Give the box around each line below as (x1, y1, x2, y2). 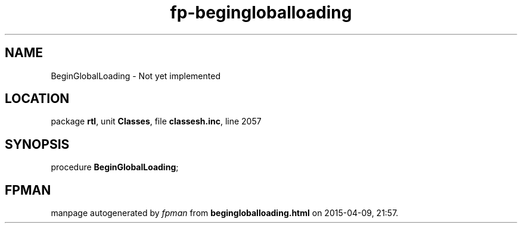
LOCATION (5, 91, 70, 107)
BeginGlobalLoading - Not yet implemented (51, 70, 220, 81)
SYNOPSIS (5, 136, 70, 152)
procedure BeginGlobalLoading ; (51, 162, 179, 173)
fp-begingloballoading (170, 2, 352, 23)
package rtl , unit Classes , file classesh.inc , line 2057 (51, 116, 262, 127)
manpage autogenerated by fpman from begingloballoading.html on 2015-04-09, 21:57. (51, 208, 399, 218)
